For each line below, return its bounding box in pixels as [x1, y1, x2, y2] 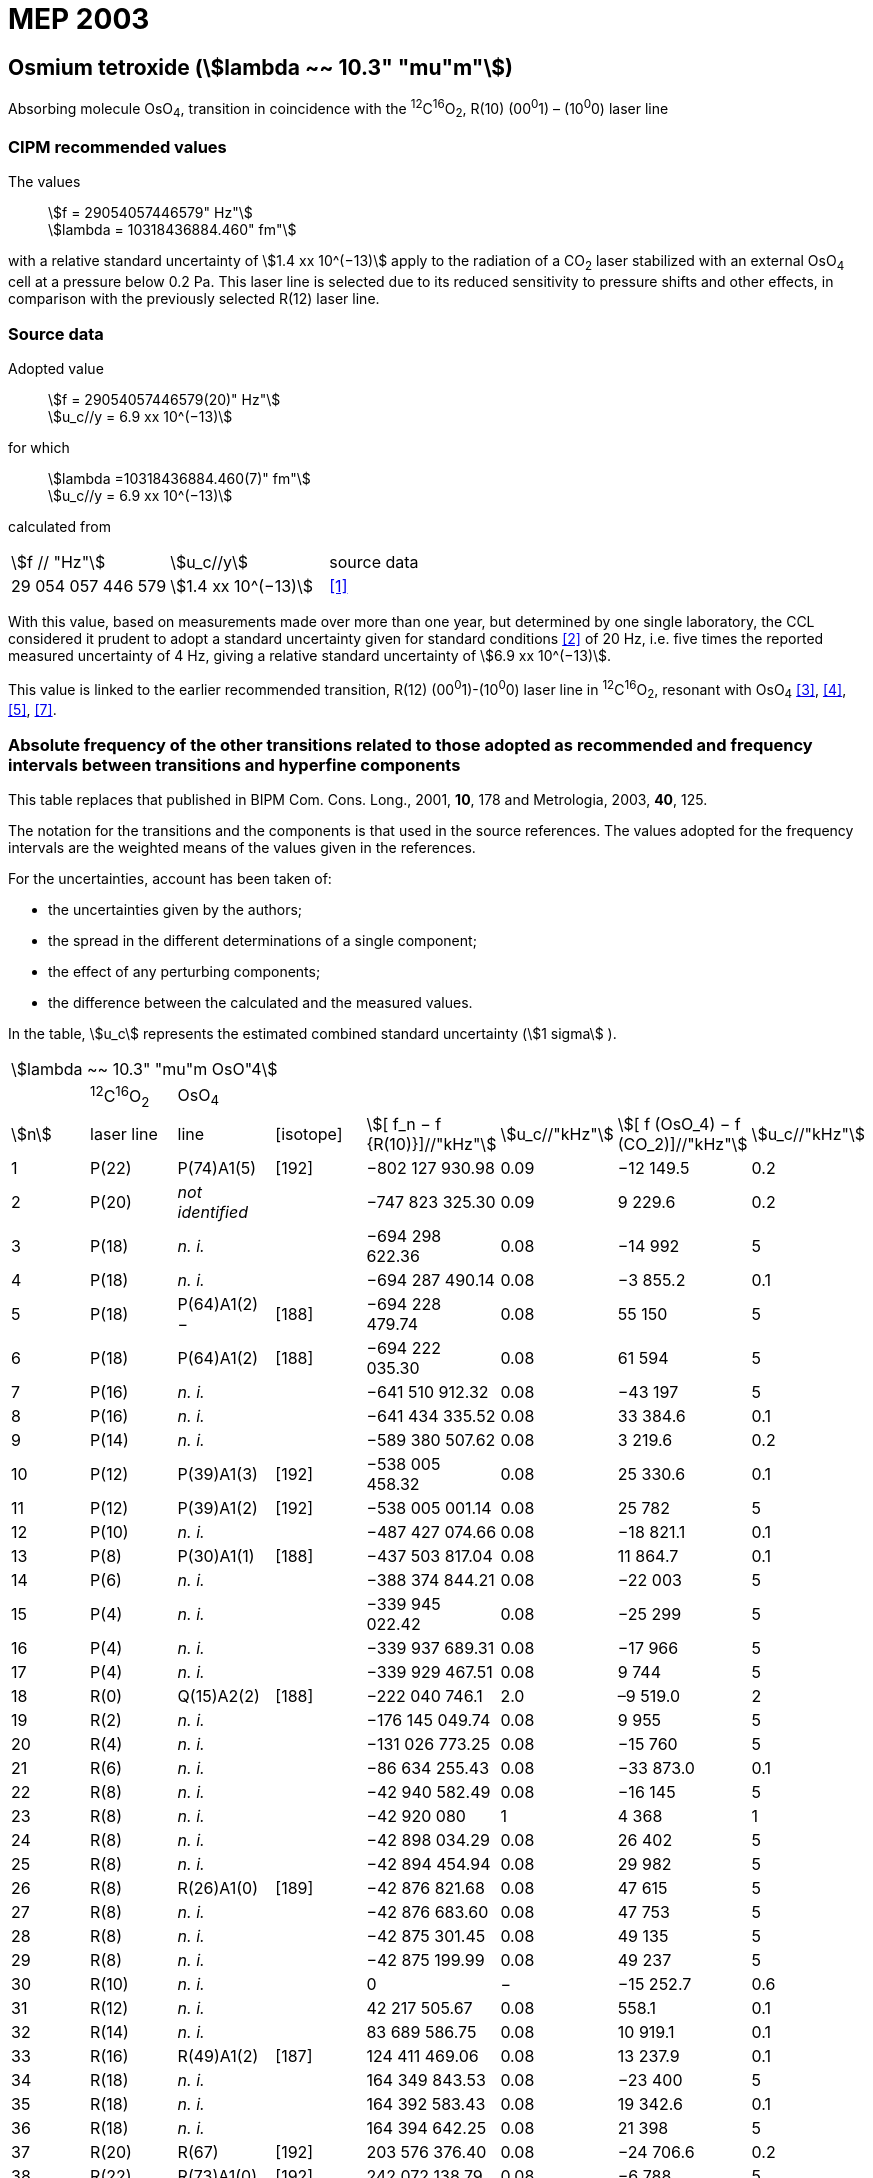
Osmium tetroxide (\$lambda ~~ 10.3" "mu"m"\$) [8, 54, 513, 80]
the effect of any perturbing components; [48, 963, 321, 981]
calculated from [8, 517, 111, 535]
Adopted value [8, 359, 104, 377]
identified [177, 1201, 248, 1222]
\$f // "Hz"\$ [11, 551, 106, 572]
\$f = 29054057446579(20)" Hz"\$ [48, 390, 281, 408]
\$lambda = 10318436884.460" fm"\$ [48, 221, 297, 239]
